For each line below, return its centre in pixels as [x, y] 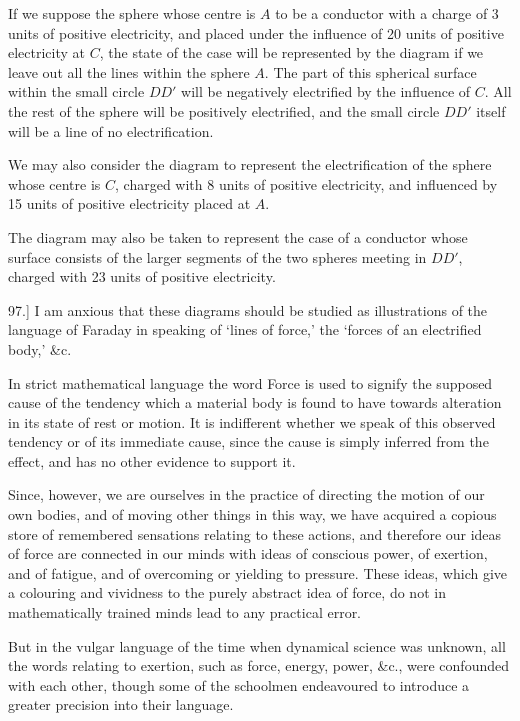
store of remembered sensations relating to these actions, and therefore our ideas [255, 533]
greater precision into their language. [121, 704]
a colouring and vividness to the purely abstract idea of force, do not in [227, 592]
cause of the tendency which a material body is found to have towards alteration [255, 402]
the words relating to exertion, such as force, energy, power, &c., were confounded [258, 665]
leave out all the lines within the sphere [129, 71]
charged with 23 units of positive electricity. [142, 276]
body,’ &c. [40, 348]
